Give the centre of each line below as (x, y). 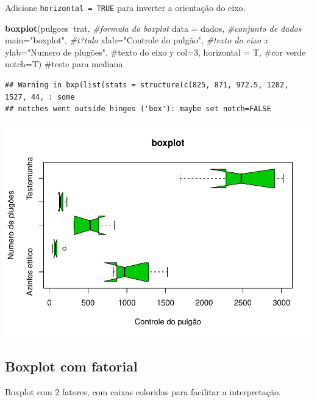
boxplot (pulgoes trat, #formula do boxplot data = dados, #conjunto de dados (153, 28)
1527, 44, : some (40, 97)
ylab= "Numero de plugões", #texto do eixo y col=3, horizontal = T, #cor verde (155, 52)
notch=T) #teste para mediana (64, 64)
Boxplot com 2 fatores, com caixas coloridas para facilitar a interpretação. (143, 391)
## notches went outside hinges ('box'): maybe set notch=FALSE (138, 109)
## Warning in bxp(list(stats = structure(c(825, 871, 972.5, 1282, (147, 85)
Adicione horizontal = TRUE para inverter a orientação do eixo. (125, 7)
